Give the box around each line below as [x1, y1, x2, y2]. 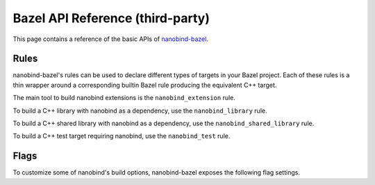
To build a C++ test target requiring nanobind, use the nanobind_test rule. [12, 132, 231, 140]
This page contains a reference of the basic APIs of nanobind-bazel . [12, 35, 208, 43]
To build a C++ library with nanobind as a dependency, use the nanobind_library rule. [12, 106, 267, 115]
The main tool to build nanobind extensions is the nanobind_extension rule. [12, 94, 236, 102]
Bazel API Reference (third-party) [12, 10, 210, 26]
